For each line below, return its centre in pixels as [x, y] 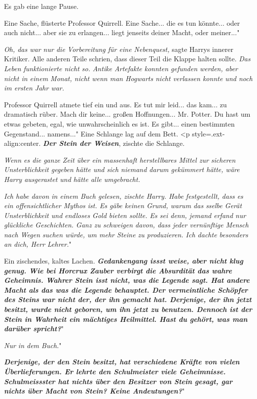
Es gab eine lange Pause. [41, 6]
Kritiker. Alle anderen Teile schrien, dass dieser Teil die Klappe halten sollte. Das [127, 59]
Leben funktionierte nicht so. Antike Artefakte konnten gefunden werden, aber [121, 68]
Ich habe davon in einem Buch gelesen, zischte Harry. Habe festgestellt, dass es [124, 196]
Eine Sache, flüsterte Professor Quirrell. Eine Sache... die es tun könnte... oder [122, 22]
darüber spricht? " [34, 329]
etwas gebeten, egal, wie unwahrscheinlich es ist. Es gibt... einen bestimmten [119, 123]
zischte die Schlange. [154, 143]
